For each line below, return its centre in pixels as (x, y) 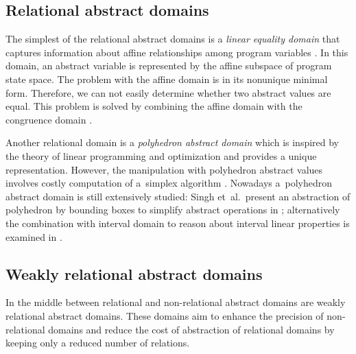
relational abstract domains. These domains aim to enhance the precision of (165, 315)
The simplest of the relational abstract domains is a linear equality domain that (173, 39)
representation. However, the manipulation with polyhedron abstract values (164, 169)
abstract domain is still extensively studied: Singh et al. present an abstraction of (178, 196)
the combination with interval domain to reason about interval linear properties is (178, 223)
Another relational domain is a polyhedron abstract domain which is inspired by (173, 142)
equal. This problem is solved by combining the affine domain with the (154, 106)
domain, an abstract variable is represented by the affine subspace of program (169, 66)
